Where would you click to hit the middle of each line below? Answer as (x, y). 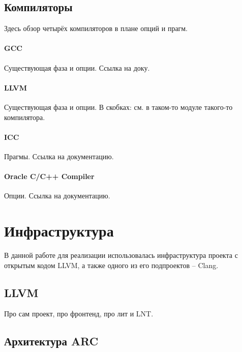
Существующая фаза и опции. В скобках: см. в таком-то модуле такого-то (118, 107)
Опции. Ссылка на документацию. (57, 196)
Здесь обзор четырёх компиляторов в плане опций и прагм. (96, 28)
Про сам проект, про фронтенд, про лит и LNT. (79, 314)
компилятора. (25, 117)
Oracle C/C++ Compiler (49, 176)
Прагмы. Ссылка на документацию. (59, 156)
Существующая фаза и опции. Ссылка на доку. (77, 67)
